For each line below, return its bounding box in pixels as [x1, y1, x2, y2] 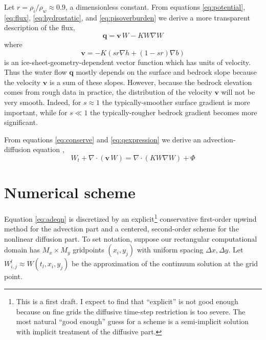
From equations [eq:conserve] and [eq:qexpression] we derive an [4, 134, 201, 144]
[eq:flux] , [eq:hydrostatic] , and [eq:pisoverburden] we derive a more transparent [4, 12, 250, 23]
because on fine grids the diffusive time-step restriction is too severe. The [16, 306, 246, 316]
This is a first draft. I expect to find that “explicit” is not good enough [16, 296, 238, 307]
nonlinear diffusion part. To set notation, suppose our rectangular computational [4, 233, 257, 244]
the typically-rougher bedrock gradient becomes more [90, 107, 257, 117]
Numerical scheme [4, 182, 136, 203]
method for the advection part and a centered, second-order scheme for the [4, 223, 239, 234]
